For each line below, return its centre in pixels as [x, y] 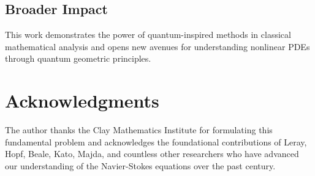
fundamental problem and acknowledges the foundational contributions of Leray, [156, 141]
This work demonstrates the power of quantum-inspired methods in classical [148, 35]
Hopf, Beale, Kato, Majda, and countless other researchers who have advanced [152, 154]
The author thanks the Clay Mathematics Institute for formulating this [139, 130]
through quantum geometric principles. [78, 58]
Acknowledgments [82, 101]
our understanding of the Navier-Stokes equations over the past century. [140, 165]
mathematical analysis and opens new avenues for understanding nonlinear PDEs [157, 46]
